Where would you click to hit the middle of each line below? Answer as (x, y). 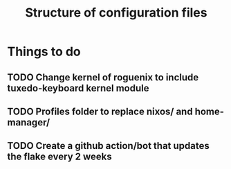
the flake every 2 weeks (59, 157)
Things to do (44, 52)
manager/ (29, 122)
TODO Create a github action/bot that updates (108, 146)
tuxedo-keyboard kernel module (78, 88)
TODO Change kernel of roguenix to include (103, 77)
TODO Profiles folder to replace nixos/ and (100, 111)
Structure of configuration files (116, 13)
